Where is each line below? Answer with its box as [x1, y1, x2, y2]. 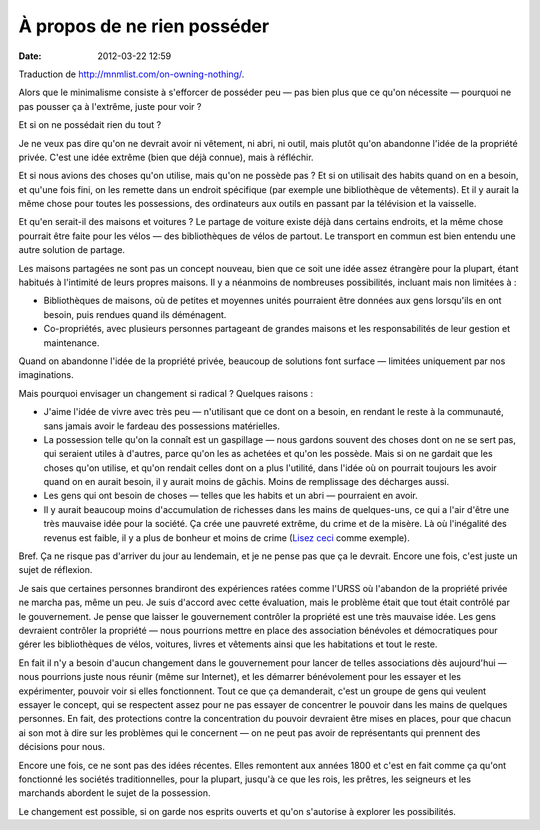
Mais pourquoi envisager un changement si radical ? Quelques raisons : [18, 387, 314, 399]
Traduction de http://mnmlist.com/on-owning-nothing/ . [18, 68, 245, 80]
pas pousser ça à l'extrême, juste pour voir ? [18, 100, 202, 112]
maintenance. [43, 336, 100, 349]
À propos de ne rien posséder [18, 15, 270, 37]
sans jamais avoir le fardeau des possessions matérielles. [43, 420, 280, 432]
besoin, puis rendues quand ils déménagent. [43, 308, 227, 320]
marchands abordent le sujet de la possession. [18, 787, 211, 799]
